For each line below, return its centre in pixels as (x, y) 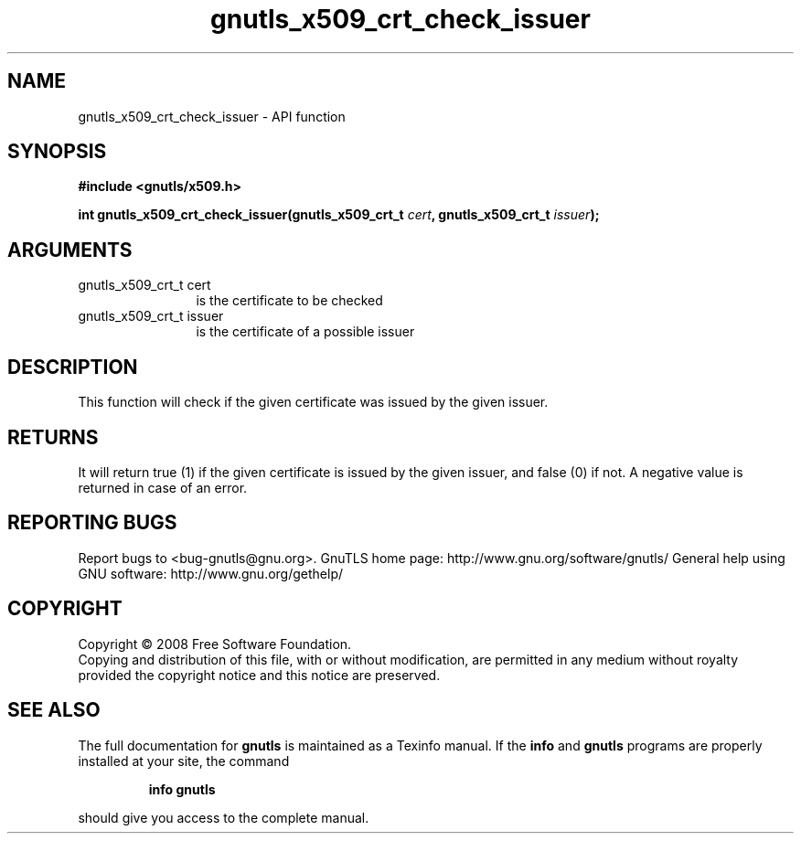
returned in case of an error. (163, 487)
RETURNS (53, 437)
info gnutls (182, 789)
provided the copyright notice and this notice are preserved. (259, 675)
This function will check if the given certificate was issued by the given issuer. (313, 402)
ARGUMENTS (70, 250)
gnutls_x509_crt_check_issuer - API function (212, 116)
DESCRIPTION (73, 367)
